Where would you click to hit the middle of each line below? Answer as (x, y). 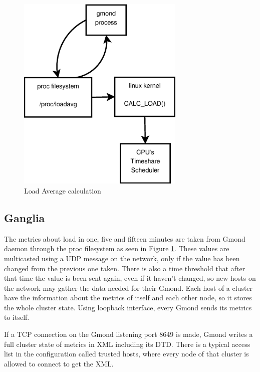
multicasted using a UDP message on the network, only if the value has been (122, 258)
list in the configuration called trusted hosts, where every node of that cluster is (126, 354)
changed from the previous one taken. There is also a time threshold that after (125, 268)
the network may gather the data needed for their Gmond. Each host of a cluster (128, 288)
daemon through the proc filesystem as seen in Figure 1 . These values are (117, 248)
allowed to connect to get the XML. (59, 363)
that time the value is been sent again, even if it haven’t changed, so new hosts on (130, 278)
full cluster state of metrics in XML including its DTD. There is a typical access (127, 344)
